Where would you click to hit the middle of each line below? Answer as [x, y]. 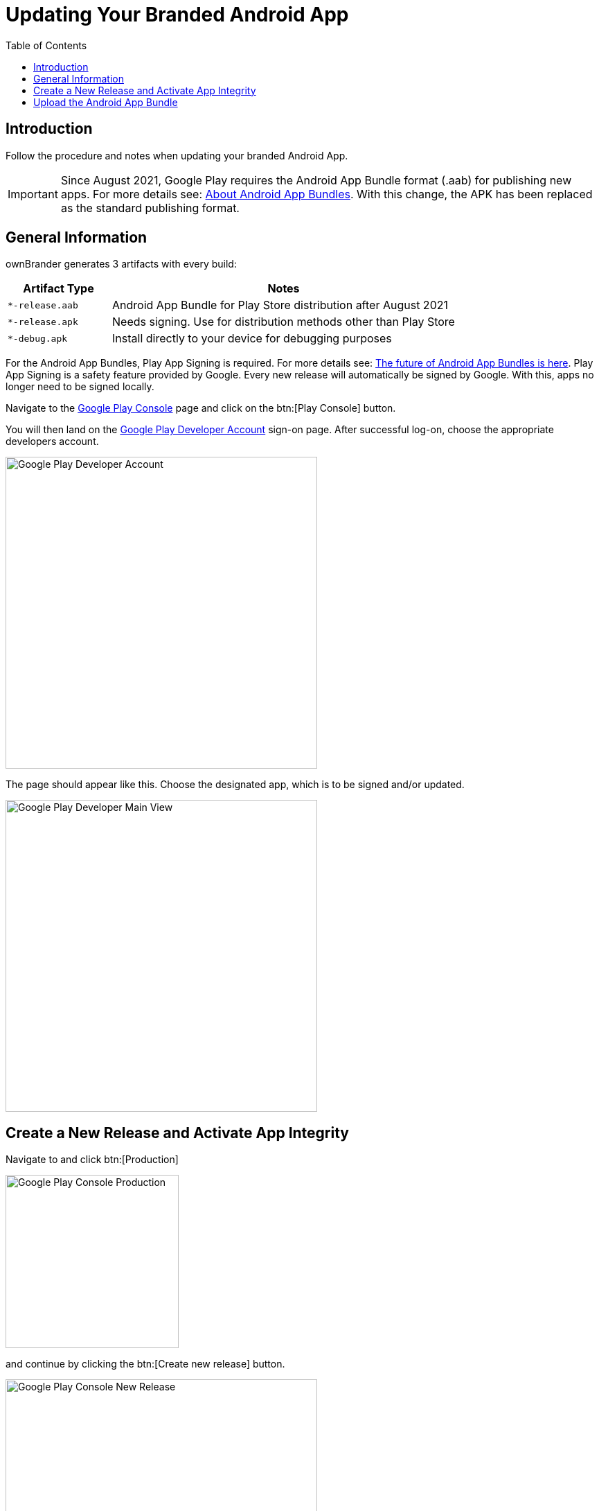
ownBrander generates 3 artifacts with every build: [121, 264]
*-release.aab [43, 305]
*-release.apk [43, 322]
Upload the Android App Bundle [106, 102]
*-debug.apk [38, 338]
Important [33, 194]
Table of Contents [46, 45]
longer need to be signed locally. [80, 387]
